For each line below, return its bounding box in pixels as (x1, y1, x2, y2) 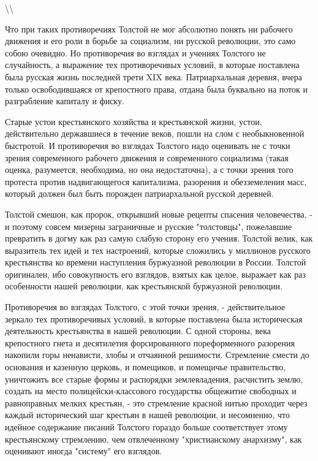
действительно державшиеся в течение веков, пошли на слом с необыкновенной (5, 127, 305, 140)
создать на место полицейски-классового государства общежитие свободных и (5, 384, 297, 397)
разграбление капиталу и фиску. (5, 94, 124, 107)
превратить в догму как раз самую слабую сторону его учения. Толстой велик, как (5, 232, 313, 245)
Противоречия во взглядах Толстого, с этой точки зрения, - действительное (5, 300, 286, 313)
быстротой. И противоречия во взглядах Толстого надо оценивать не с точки (5, 139, 290, 151)
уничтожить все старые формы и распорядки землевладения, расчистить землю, (5, 372, 303, 385)
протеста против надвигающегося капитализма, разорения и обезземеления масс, (5, 175, 307, 188)
